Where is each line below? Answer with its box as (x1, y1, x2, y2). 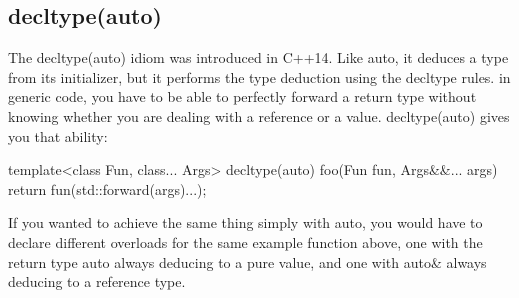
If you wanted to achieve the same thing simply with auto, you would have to (8, 212, 483, 233)
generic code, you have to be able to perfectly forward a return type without (8, 86, 477, 107)
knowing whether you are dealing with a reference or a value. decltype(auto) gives (8, 105, 510, 126)
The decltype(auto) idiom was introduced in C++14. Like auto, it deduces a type (8, 47, 509, 68)
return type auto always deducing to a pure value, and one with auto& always (8, 251, 487, 272)
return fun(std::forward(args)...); (8, 178, 207, 199)
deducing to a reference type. (8, 271, 186, 292)
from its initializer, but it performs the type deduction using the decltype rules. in (8, 66, 511, 87)
